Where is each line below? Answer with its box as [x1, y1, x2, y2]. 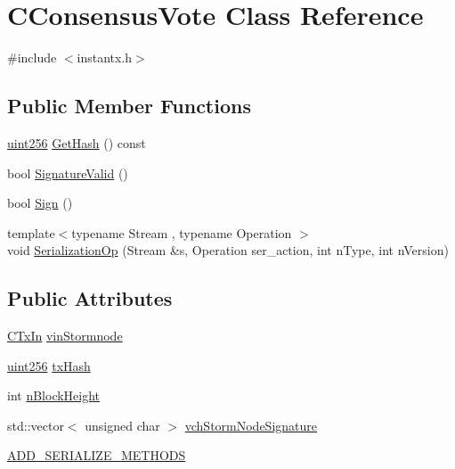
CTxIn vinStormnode [7, 326, 123, 345]
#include [7, 48, 57, 67]
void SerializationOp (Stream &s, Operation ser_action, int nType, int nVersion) [7, 241, 449, 259]
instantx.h [77, 48, 133, 67]
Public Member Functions [7, 92, 251, 119]
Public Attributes [7, 284, 173, 312]
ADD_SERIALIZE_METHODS [7, 446, 186, 465]
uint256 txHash [7, 356, 91, 374]
